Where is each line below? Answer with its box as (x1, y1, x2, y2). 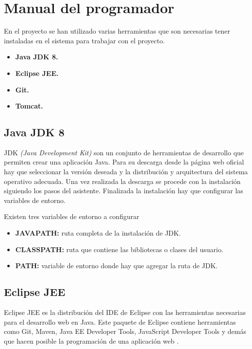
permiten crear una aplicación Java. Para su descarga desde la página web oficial (4, 157, 244, 167)
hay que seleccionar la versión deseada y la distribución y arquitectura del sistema (4, 166, 248, 177)
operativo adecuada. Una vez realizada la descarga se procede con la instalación (4, 176, 241, 186)
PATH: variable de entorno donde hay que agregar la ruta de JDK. (15, 260, 218, 271)
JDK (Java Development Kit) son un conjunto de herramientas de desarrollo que (4, 147, 244, 157)
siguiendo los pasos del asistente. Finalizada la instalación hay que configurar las (4, 185, 243, 196)
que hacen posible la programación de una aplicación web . (4, 335, 179, 346)
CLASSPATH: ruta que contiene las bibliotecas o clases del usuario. (15, 244, 223, 254)
